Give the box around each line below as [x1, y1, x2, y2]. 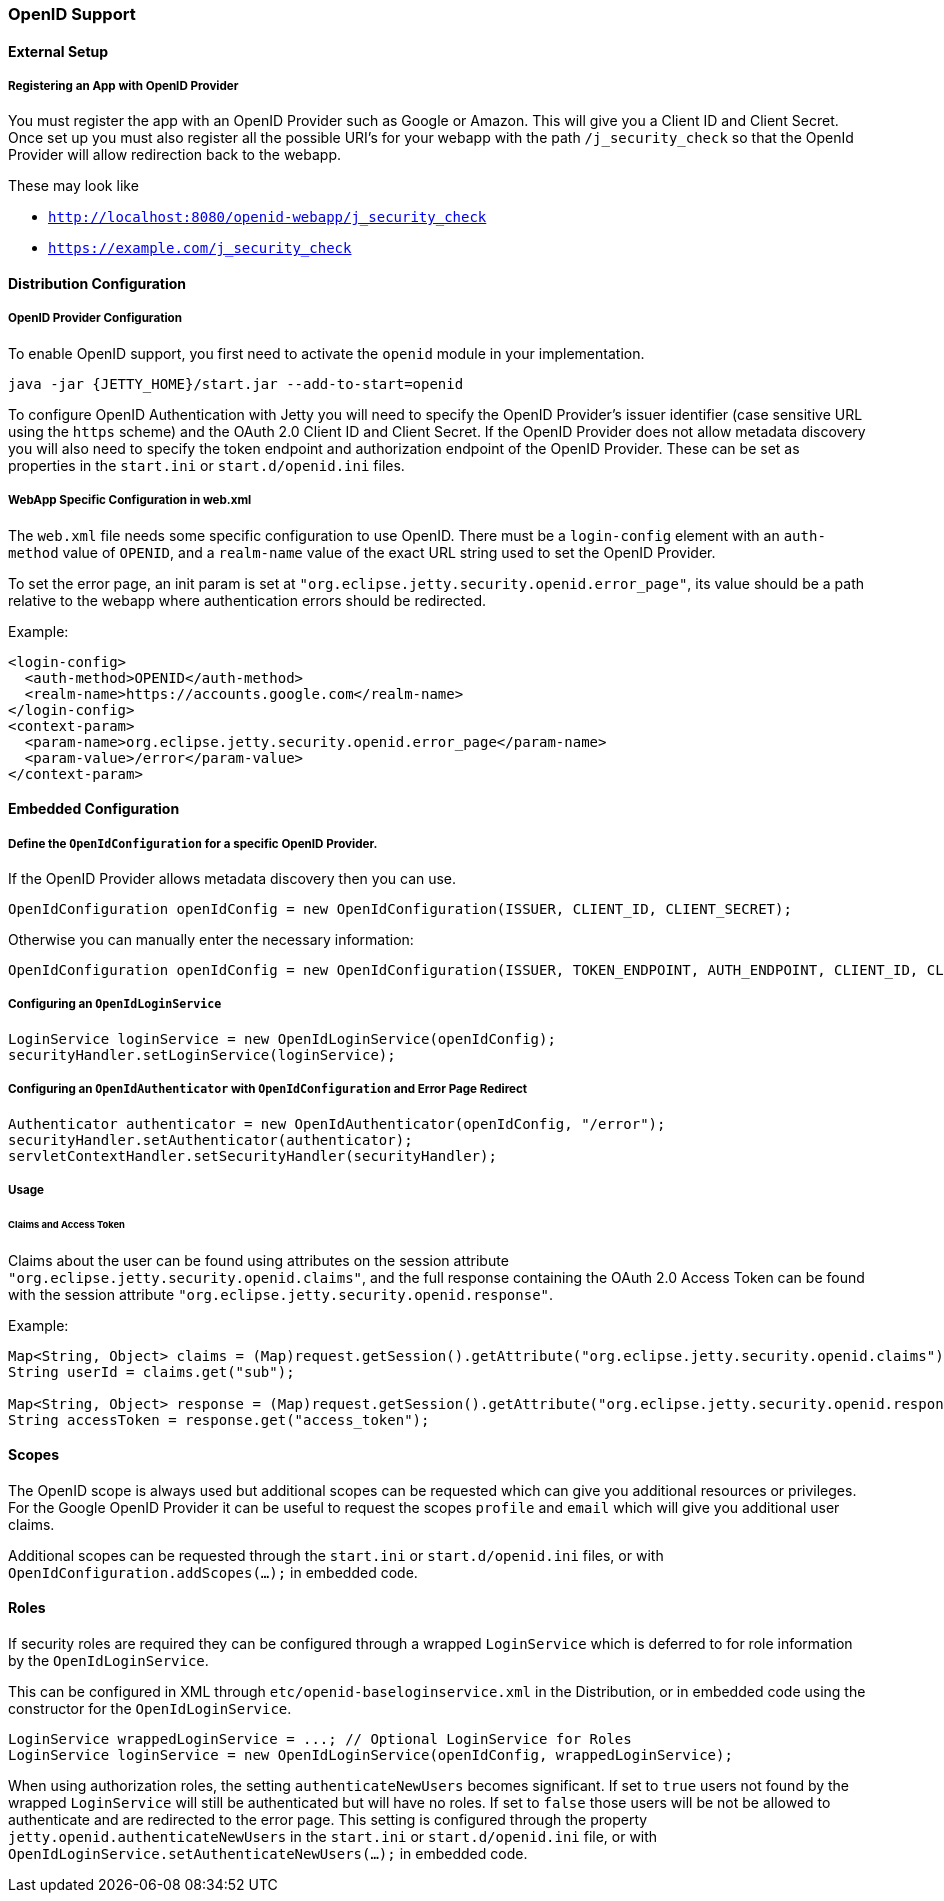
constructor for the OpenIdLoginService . [8, 1700, 292, 1718]
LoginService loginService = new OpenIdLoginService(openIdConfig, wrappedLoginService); [8, 1747, 733, 1764]
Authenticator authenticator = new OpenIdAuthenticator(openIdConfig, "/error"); [8, 1115, 666, 1132]
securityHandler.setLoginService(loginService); [8, 1046, 396, 1063]
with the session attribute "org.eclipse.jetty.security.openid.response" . [8, 1285, 554, 1303]
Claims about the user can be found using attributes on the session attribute [8, 1251, 509, 1269]
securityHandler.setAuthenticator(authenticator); [8, 1131, 413, 1148]
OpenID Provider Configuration [8, 311, 182, 326]
